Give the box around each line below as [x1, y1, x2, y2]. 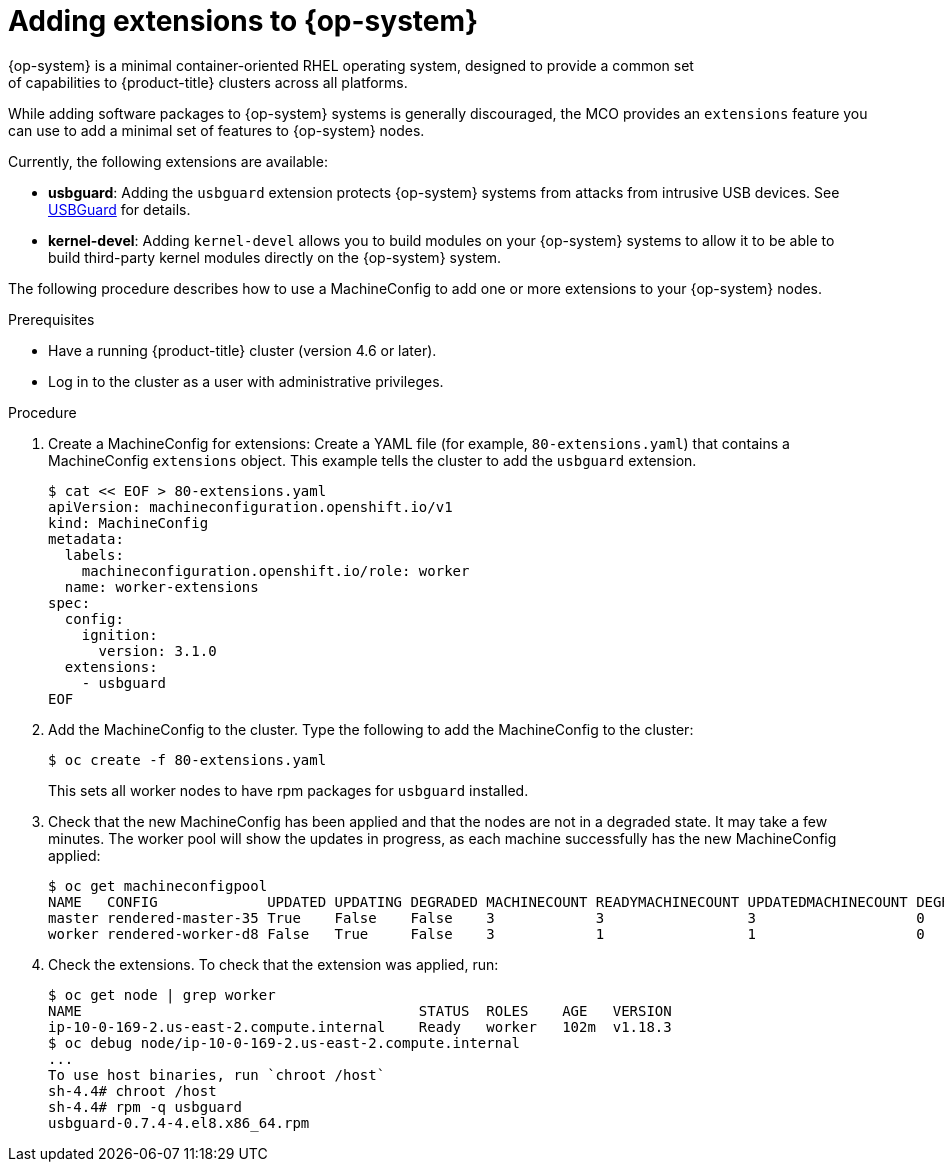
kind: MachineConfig [48, 514, 209, 531]
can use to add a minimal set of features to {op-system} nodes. [8, 121, 425, 139]
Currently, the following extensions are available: [8, 152, 328, 170]
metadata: [48, 530, 124, 547]
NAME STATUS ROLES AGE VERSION [48, 1002, 672, 1019]
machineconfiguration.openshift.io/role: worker [81, 562, 470, 579]
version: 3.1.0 [98, 642, 217, 659]
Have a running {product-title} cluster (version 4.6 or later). [48, 341, 437, 359]
